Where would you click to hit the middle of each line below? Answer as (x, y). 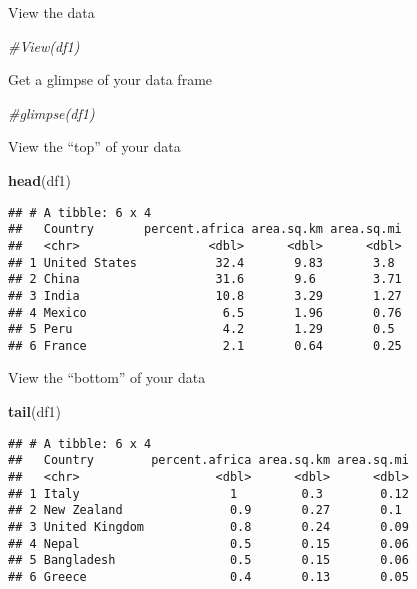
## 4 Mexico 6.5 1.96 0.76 (205, 312)
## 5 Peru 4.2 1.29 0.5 (201, 329)
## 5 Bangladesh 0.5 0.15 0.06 (208, 560)
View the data (51, 12)
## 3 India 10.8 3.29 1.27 (205, 295)
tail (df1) (34, 411)
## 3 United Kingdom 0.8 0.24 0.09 (208, 526)
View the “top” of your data (94, 146)
